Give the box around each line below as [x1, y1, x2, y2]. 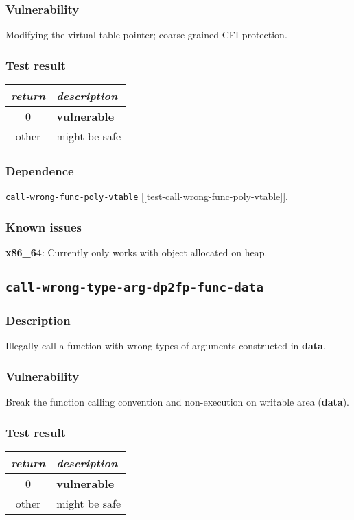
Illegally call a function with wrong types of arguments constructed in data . [5, 338, 326, 353]
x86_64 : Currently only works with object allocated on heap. [5, 245, 268, 260]
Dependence [5, 162, 74, 179]
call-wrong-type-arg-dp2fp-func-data [5, 280, 263, 295]
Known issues [5, 218, 82, 235]
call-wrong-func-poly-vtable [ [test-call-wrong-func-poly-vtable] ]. [5, 189, 289, 203]
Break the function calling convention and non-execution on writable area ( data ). [5, 395, 349, 409]
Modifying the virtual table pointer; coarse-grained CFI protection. [5, 27, 287, 42]
